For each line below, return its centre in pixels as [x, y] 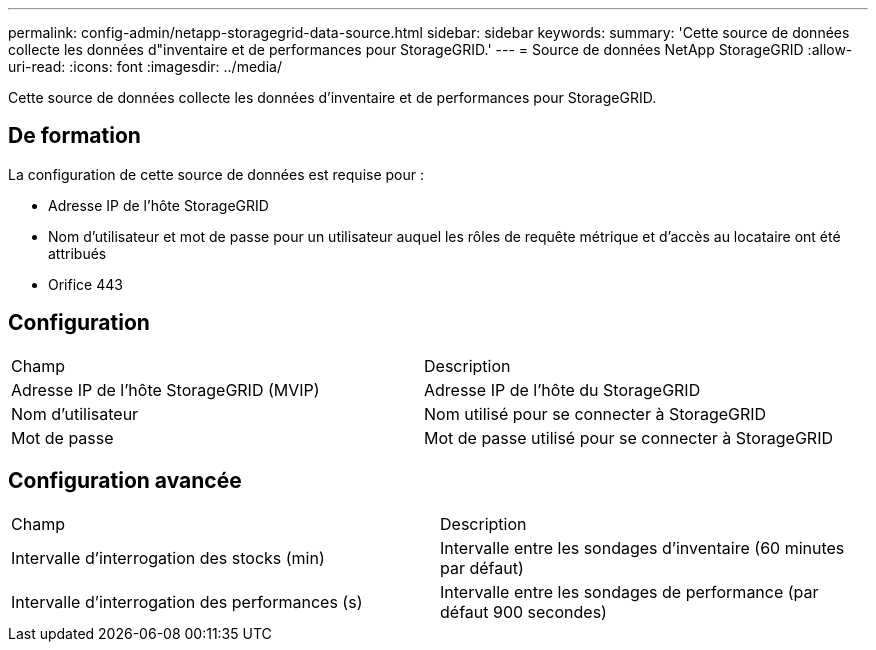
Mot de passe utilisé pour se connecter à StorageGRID [628, 437]
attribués [77, 253]
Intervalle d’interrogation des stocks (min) [168, 557]
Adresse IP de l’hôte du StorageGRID [562, 389]
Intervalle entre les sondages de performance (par [629, 591]
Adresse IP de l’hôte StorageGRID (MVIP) [165, 389]
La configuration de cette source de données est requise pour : [216, 174]
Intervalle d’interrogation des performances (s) [187, 601]
